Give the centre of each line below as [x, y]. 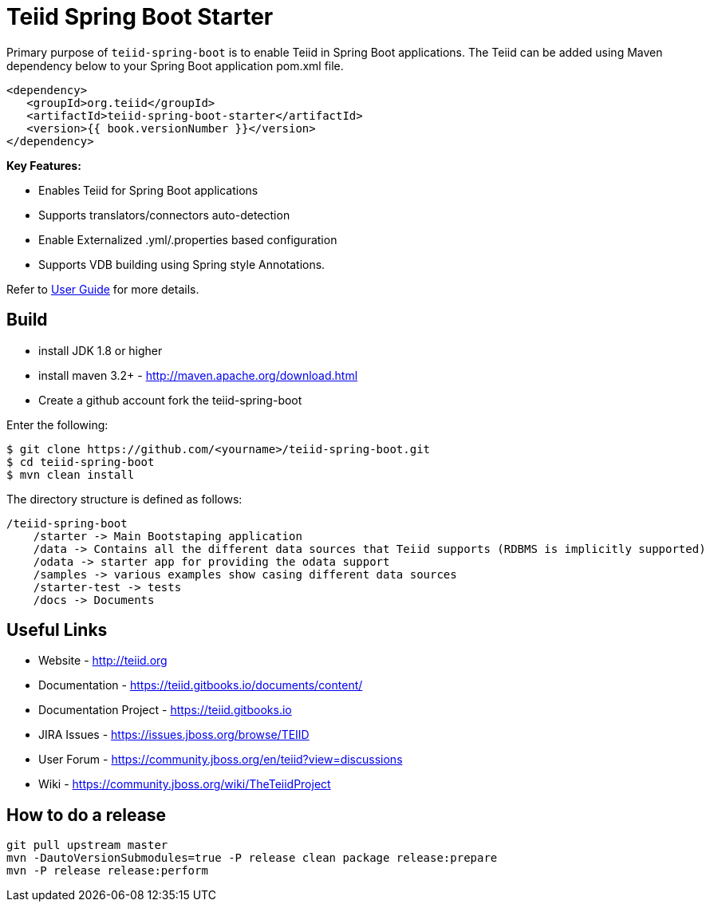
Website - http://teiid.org [103, 661]
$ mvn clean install [71, 474]
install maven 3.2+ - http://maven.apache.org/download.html [198, 375]
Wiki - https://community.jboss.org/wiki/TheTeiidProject [185, 784]
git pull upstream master [87, 845]
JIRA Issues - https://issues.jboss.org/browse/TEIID [174, 735]
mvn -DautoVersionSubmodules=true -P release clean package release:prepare [252, 858]
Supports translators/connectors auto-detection [164, 215]
